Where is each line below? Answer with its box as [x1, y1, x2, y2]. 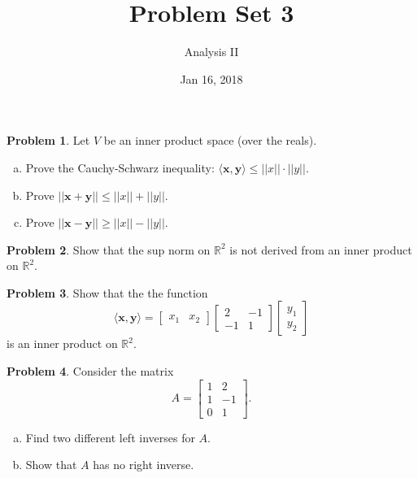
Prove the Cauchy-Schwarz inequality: [25, 159, 215, 176]
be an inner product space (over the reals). [103, 132, 317, 149]
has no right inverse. [93, 456, 194, 473]
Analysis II [184, 43, 239, 60]
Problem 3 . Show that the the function [7, 284, 208, 301]
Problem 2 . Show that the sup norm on [7, 241, 211, 258]
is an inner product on [7, 335, 118, 352]
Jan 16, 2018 [180, 70, 243, 87]
